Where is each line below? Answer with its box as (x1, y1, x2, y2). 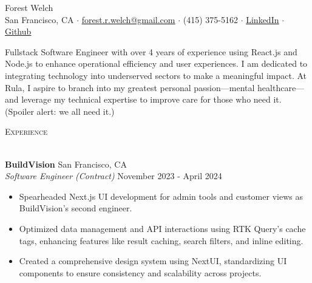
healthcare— (257, 81, 305, 94)
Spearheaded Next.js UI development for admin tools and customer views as (19, 189, 303, 202)
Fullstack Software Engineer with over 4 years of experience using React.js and (5, 45, 297, 58)
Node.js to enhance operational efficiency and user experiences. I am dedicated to (5, 57, 308, 70)
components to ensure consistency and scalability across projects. (19, 266, 262, 279)
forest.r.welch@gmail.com (81, 13, 175, 26)
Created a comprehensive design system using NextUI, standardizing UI (19, 254, 287, 267)
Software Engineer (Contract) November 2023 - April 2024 (5, 169, 222, 182)
